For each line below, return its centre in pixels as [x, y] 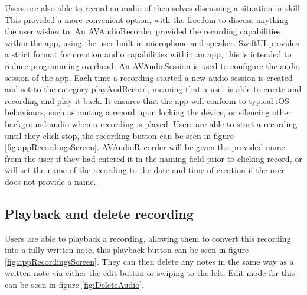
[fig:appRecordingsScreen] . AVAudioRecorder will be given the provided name [145, 147]
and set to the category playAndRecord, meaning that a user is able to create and [153, 89]
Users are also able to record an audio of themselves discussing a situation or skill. [153, 8]
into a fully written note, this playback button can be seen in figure [127, 250]
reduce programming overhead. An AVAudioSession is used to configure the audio [152, 65]
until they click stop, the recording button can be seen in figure [120, 135]
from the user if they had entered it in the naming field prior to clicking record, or [153, 158]
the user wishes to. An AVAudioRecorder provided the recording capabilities [143, 31]
